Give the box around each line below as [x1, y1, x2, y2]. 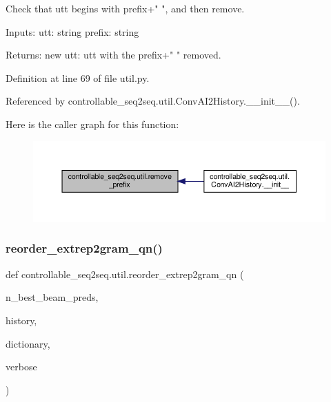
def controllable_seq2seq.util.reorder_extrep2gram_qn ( [6, 266, 244, 281]
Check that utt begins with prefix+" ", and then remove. [6, 1, 245, 15]
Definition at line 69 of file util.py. [6, 70, 150, 85]
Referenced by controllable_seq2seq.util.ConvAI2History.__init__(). [6, 94, 300, 108]
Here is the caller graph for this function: [6, 116, 179, 131]
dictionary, [6, 336, 50, 350]
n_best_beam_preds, [6, 290, 99, 304]
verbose [6, 359, 37, 374]
